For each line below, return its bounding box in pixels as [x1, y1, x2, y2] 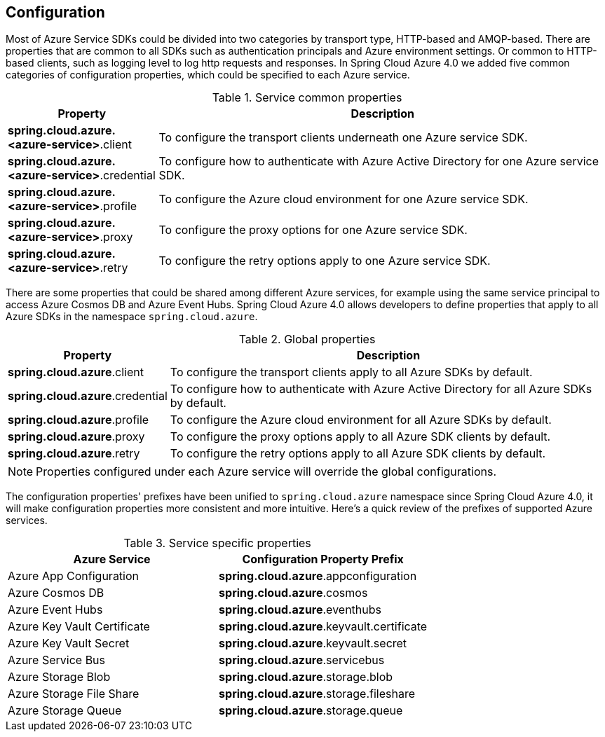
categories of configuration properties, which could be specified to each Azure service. [6, 69, 410, 81]
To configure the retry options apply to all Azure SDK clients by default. [170, 446, 546, 461]
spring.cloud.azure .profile [8, 413, 149, 427]
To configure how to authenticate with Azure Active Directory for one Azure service [158, 154, 599, 169]
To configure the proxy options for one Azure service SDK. [158, 223, 468, 237]
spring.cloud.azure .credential [8, 389, 168, 404]
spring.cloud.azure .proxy [8, 429, 145, 444]
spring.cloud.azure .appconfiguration [219, 569, 417, 584]
